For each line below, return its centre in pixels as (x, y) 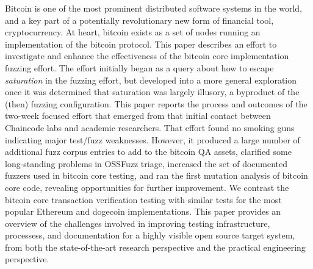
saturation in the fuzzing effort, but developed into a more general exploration (151, 80)
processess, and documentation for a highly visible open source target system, (150, 235)
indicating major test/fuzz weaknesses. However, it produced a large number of (153, 139)
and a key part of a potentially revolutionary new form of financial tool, (139, 20)
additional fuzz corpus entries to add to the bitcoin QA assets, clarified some (148, 152)
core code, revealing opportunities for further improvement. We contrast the (147, 187)
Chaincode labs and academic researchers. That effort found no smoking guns (150, 127)
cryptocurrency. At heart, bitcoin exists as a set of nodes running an (133, 32)
